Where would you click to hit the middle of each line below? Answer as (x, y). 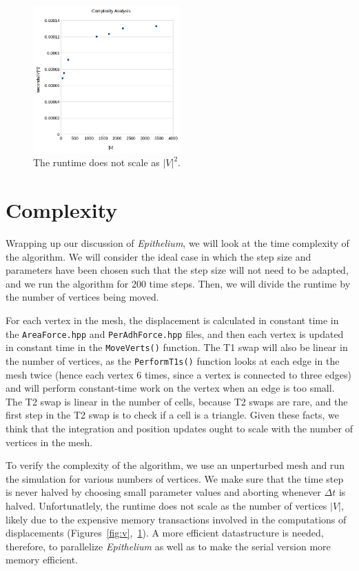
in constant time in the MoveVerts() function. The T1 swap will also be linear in (177, 347)
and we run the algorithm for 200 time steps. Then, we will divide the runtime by (178, 283)
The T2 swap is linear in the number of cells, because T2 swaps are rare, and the (177, 401)
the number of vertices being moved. (82, 297)
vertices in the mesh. (49, 442)
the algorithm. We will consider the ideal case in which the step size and (158, 256)
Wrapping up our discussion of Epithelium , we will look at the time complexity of (177, 243)
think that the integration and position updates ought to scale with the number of (179, 428)
